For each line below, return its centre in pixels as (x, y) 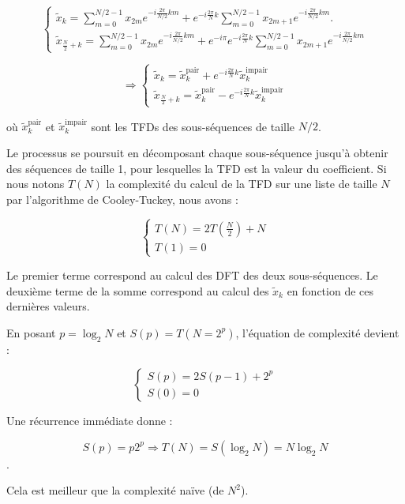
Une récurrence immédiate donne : (90, 421)
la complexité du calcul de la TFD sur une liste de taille (242, 184)
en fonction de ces (330, 290)
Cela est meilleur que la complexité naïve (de (115, 490)
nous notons (36, 184)
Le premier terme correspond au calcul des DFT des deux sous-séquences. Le (192, 275)
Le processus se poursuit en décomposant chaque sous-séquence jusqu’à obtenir (197, 153)
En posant (31, 332)
